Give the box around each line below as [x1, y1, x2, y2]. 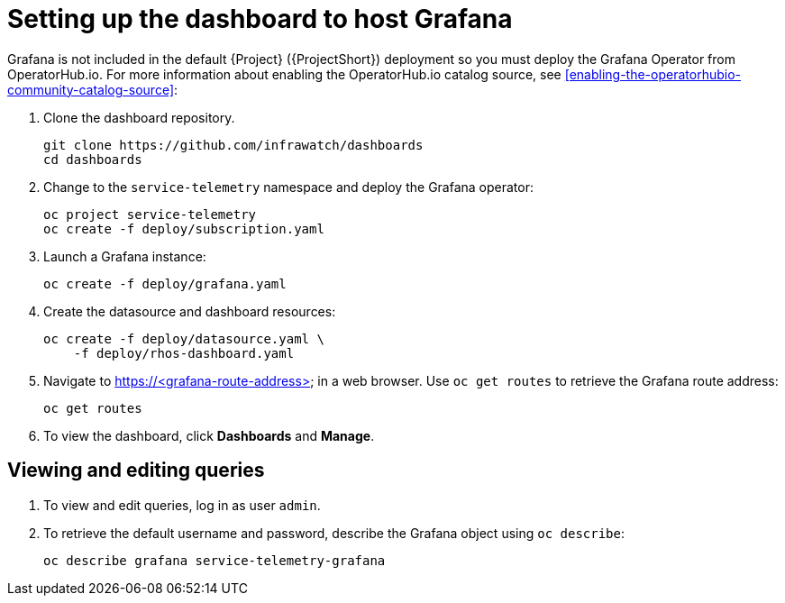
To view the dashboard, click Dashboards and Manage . [43, 427, 375, 443]
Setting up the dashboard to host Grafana [7, 4, 513, 34]
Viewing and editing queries [7, 459, 265, 482]
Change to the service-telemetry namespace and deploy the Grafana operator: [43, 178, 534, 195]
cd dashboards [43, 151, 142, 167]
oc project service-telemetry [43, 206, 257, 222]
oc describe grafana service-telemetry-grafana [43, 553, 386, 568]
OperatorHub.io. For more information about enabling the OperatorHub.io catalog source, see [7, 66, 561, 82]
